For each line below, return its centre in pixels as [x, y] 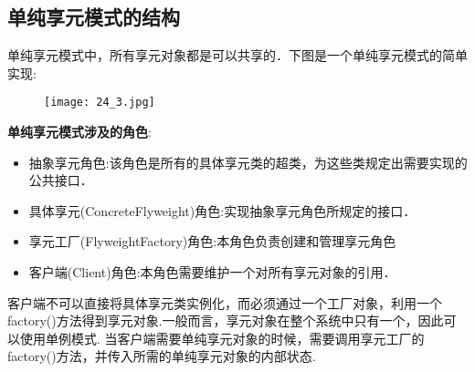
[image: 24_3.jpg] [100, 103]
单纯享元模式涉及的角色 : [79, 132]
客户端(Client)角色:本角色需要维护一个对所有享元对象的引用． [212, 272]
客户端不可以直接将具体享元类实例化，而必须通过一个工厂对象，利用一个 [225, 302]
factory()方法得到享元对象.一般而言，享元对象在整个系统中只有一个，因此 [226, 320]
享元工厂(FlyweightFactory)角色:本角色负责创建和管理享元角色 [212, 241]
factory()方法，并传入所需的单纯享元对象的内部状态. [162, 356]
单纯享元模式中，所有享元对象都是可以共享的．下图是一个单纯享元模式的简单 [237, 55]
